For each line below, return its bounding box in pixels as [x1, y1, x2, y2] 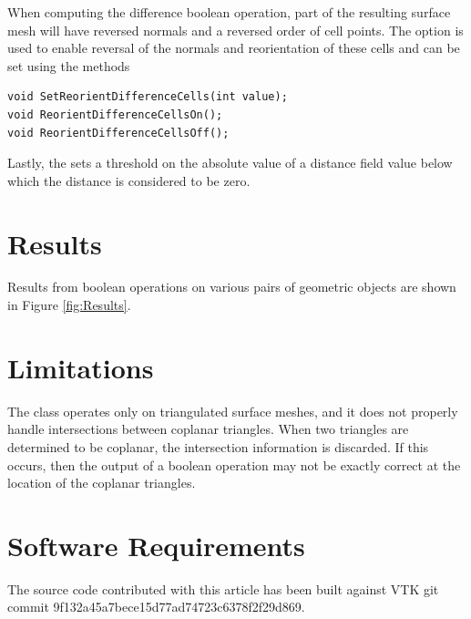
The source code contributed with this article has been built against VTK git [7, 579, 439, 598]
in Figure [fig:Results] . [7, 295, 131, 315]
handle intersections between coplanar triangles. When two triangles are [7, 419, 409, 438]
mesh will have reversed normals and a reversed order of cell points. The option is [7, 20, 464, 39]
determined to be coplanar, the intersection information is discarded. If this [7, 437, 429, 456]
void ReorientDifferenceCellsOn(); [7, 108, 223, 121]
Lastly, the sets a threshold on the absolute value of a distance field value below [7, 153, 453, 172]
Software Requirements [7, 526, 305, 563]
